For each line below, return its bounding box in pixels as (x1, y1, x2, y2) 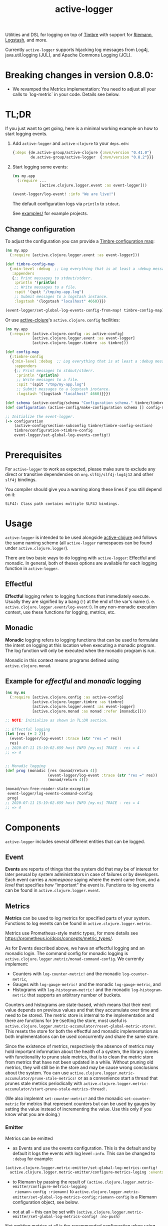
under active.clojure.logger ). (5, 545, 68, 551)
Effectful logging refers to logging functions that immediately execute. (5, 593, 150, 599)
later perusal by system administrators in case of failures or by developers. (5, 871, 159, 877)
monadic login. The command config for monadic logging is (5, 950, 128, 956)
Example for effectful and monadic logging (5, 676, 141, 685)
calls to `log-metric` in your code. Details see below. (12, 91, 120, 97)
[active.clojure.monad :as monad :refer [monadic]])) (31, 708, 146, 713)
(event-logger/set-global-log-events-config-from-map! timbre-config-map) (5, 307, 164, 313)
